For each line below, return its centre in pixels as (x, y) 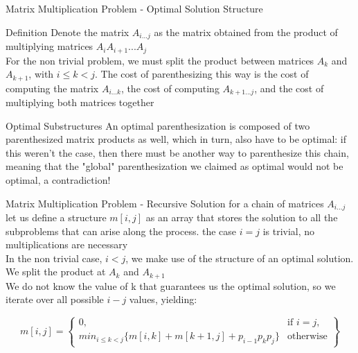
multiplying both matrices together (80, 102)
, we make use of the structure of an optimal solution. (240, 258)
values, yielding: (163, 299)
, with (41, 74)
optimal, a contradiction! (58, 179)
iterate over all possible (55, 299)
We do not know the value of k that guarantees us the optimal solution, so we (171, 285)
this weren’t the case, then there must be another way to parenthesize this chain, (177, 152)
